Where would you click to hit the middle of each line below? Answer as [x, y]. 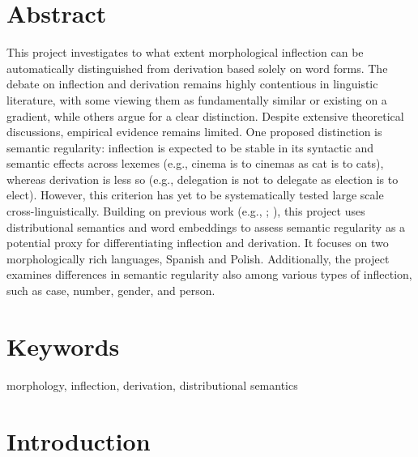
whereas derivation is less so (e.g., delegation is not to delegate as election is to [203, 179]
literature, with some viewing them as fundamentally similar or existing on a [197, 99]
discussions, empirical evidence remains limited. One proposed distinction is [194, 132]
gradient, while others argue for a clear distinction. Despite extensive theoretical [205, 115]
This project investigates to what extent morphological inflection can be [185, 52]
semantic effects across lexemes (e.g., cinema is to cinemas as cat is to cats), [195, 163]
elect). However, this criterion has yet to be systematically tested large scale [195, 195]
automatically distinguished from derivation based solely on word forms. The [197, 68]
